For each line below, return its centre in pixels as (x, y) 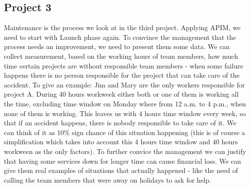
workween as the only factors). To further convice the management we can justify (125, 151)
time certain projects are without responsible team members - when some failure (124, 65)
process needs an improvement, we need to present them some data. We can (117, 46)
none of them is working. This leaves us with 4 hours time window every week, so (125, 113)
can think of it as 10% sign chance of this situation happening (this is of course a (125, 132)
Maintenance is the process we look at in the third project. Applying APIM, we (122, 27)
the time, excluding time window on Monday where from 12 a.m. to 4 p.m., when (125, 103)
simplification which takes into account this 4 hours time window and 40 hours (121, 142)
